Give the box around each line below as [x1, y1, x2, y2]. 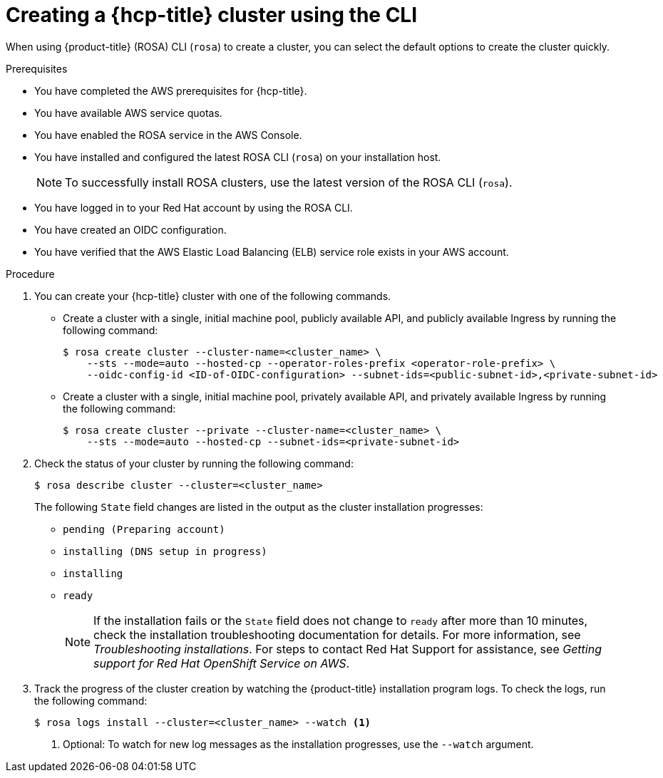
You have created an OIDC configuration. [34, 223, 227, 236]
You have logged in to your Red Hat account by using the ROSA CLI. [34, 201, 353, 214]
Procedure [6, 267, 55, 280]
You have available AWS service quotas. [34, 106, 222, 119]
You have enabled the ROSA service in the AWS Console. [34, 128, 302, 141]
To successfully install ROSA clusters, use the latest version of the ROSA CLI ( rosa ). [65, 175, 513, 190]
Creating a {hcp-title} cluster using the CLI [6, 3, 418, 27]
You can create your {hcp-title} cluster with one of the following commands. [34, 289, 391, 302]
